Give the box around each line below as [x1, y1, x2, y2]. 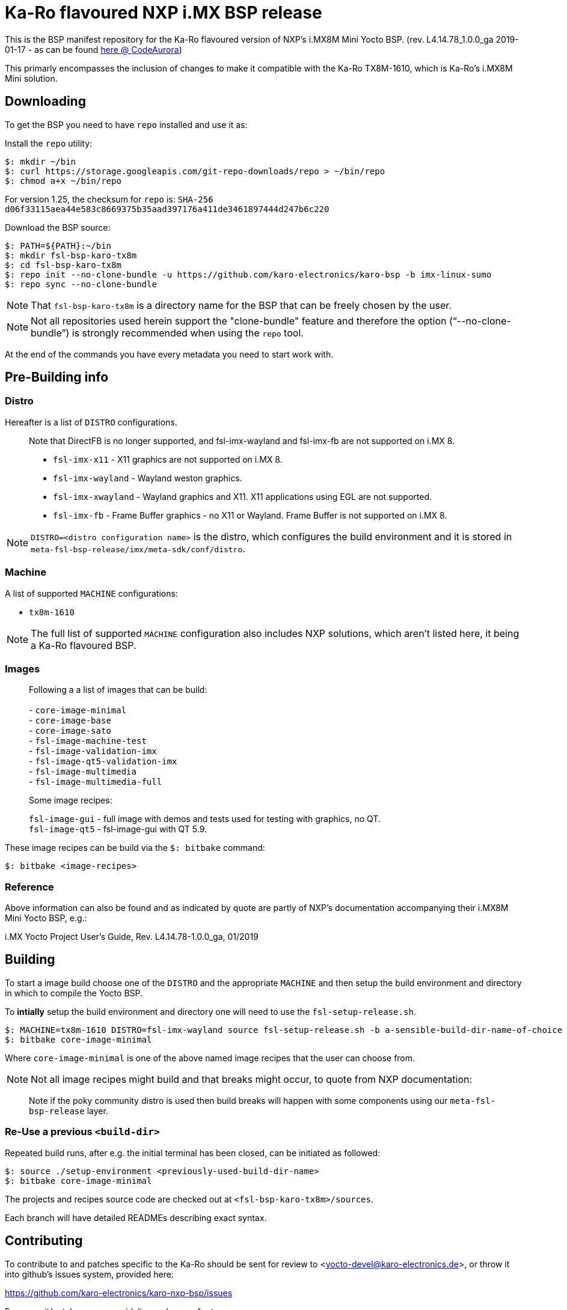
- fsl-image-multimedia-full [29, 776, 162, 787]
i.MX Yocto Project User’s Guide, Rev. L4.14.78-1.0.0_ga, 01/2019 [5, 931, 259, 942]
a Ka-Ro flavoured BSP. [31, 639, 136, 651]
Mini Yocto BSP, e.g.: [5, 913, 87, 924]
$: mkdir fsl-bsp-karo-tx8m [5, 250, 137, 260]
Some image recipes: [29, 795, 112, 806]
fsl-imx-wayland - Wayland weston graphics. [53, 472, 242, 483]
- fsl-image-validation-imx [29, 746, 157, 757]
